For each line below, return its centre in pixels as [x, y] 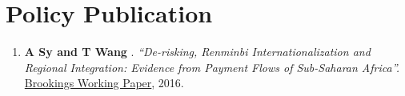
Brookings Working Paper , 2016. [104, 83]
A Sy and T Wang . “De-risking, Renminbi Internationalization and [197, 52]
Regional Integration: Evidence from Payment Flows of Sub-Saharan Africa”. [212, 67]
